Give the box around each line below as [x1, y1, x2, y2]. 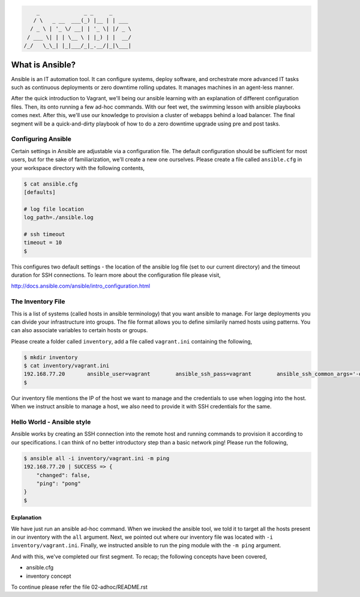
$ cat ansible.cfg [23, 180, 78, 187]
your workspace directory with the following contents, [11, 164, 145, 171]
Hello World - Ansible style [11, 418, 91, 426]
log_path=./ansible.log [23, 214, 94, 221]
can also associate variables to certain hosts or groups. [11, 327, 148, 334]
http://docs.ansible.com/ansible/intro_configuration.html [11, 282, 150, 289]
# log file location [23, 205, 84, 213]
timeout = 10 [23, 239, 62, 246]
